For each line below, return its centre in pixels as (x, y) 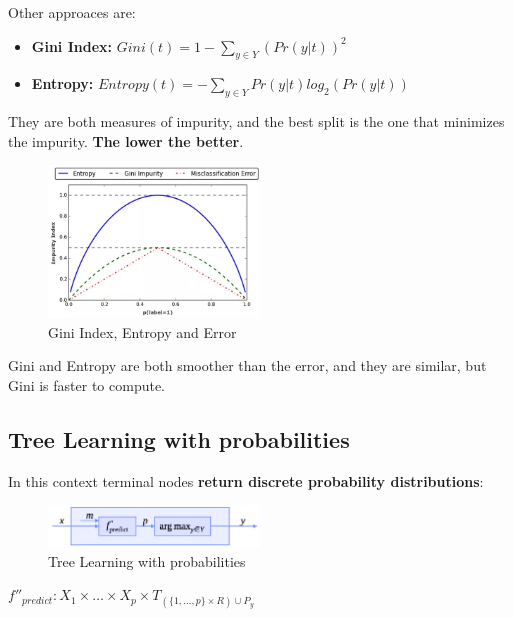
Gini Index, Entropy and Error (142, 331)
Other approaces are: (72, 12)
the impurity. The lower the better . (126, 140)
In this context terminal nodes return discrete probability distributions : (246, 480)
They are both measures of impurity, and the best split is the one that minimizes (256, 121)
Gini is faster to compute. (87, 384)
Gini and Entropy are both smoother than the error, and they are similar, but (247, 365)
